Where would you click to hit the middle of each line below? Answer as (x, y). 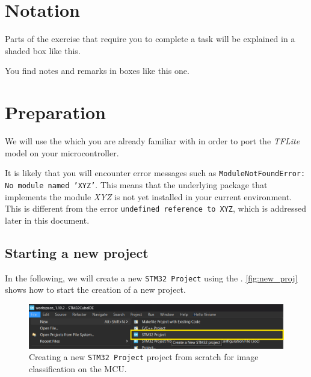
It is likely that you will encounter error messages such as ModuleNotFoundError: (155, 173)
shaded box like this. (43, 50)
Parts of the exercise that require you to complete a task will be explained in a (150, 39)
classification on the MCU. (78, 369)
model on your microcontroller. (62, 152)
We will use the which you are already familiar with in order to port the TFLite (152, 141)
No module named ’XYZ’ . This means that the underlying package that (136, 184)
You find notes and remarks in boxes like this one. (97, 71)
